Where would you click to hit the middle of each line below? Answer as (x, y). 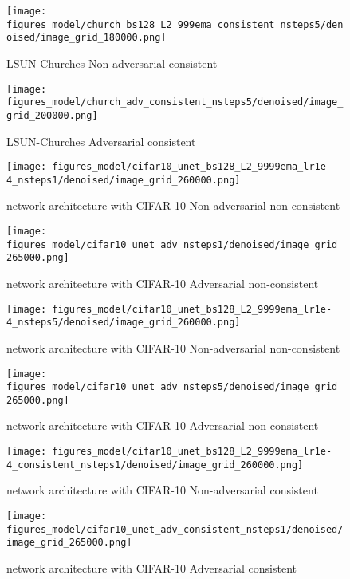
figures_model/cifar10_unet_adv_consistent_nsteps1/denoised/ (175, 529)
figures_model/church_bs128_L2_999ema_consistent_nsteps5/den (175, 24)
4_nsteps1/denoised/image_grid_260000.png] (124, 180)
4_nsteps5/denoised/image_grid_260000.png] (124, 323)
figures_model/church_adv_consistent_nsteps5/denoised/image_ (175, 102)
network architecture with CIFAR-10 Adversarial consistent (152, 567)
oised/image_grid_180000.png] (87, 38)
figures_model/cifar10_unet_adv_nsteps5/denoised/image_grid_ (175, 387)
